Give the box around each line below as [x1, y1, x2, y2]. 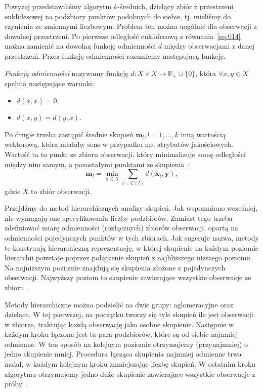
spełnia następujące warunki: [5, 78, 94, 89]
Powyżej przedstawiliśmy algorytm [5, 1, 112, 11]
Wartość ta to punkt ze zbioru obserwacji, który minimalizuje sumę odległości [5, 148, 246, 159]
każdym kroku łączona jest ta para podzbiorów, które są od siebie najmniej [5, 329, 238, 339]
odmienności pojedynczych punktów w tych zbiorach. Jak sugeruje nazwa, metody [5, 232, 259, 243]
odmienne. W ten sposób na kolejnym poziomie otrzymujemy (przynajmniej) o [5, 338, 248, 349]
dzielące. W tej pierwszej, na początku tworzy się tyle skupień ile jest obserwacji [5, 309, 253, 320]
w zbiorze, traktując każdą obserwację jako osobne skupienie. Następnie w [5, 319, 234, 329]
